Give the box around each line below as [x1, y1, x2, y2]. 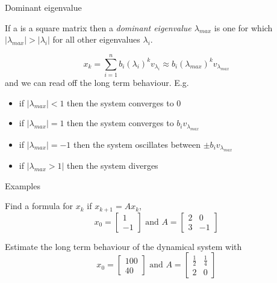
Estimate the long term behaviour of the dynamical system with [5, 240, 242, 252]
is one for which [214, 21, 273, 34]
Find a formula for [5, 199, 73, 212]
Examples [5, 179, 40, 192]
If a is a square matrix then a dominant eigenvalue [5, 21, 191, 34]
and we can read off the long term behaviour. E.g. [5, 76, 189, 88]
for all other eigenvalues [52, 33, 140, 46]
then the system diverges [67, 159, 158, 171]
